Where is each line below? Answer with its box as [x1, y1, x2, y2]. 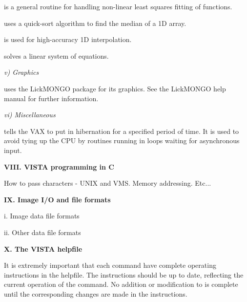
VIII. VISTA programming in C [4, 161, 115, 172]
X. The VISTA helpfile [4, 243, 82, 254]
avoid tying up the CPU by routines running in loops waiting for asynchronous [4, 135, 240, 146]
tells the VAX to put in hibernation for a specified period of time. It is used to [4, 126, 239, 136]
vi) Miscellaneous [4, 109, 56, 120]
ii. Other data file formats [4, 227, 81, 237]
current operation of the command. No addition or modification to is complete [4, 279, 238, 289]
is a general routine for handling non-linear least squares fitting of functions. [4, 1, 232, 11]
